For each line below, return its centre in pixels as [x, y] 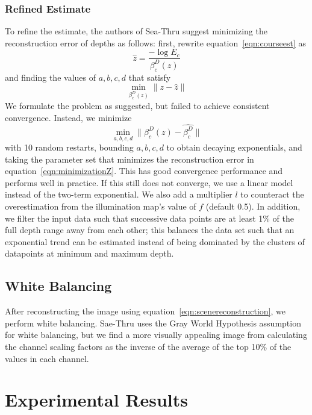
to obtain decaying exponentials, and [234, 147]
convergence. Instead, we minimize [68, 117]
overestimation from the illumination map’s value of [101, 206]
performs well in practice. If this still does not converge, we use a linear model [149, 182]
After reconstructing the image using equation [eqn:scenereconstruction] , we [145, 311]
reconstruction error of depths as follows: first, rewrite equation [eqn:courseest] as [155, 42]
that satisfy [150, 77]
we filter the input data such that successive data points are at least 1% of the [149, 218]
